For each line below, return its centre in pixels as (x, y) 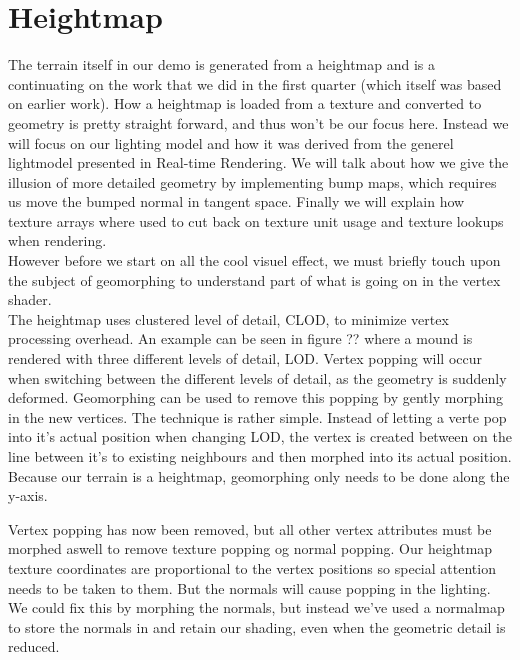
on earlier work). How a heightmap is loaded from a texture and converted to (245, 103)
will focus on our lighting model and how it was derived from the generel (231, 142)
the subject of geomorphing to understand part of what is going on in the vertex (254, 279)
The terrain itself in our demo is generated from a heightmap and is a (222, 64)
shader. (30, 299)
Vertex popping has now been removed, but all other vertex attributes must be (250, 528)
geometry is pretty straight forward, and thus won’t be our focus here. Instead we (258, 122)
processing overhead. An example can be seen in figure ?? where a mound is (240, 338)
